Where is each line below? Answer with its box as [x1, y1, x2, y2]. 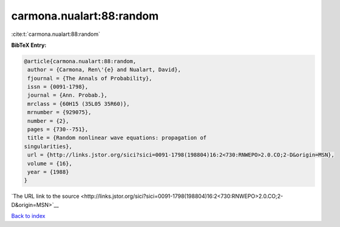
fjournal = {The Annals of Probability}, [27, 75, 152, 82]
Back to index [11, 212, 46, 220]
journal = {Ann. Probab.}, [27, 92, 107, 99]
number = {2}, [27, 117, 69, 124]
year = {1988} [27, 169, 69, 175]
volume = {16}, [27, 160, 73, 167]
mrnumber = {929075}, [27, 109, 92, 116]
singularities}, [24, 143, 73, 150]
